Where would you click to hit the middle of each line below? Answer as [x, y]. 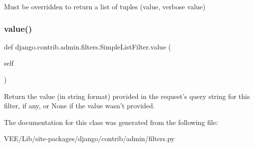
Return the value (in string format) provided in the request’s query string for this [127, 96]
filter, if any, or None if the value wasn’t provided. [79, 106]
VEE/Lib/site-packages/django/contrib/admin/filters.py [89, 138]
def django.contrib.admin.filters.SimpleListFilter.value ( [88, 46]
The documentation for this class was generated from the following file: [111, 122]
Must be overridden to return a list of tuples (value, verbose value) [105, 6]
